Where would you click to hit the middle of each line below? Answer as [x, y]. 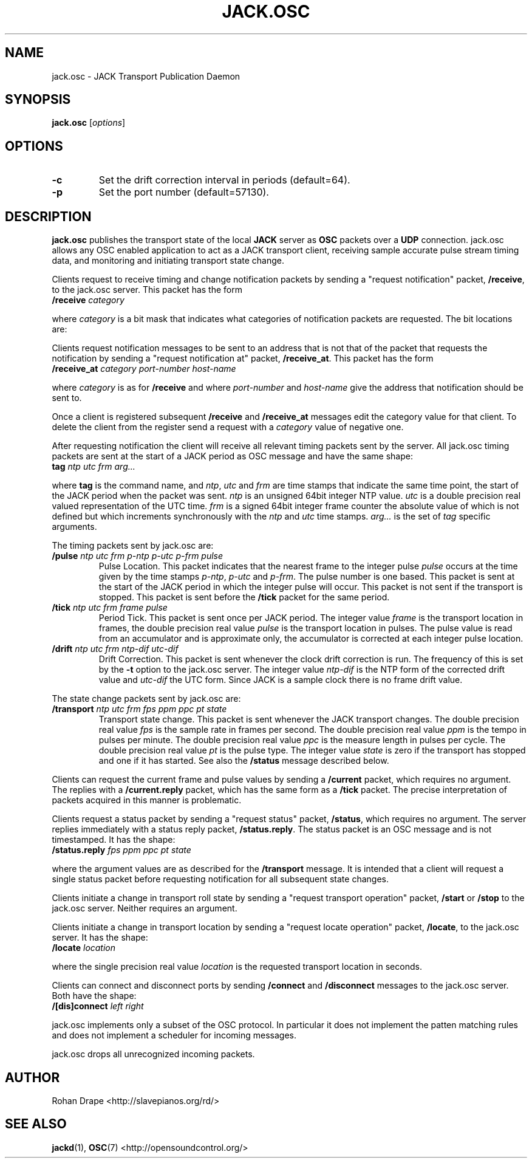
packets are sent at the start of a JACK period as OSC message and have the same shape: [232, 456]
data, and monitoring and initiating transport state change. [168, 261]
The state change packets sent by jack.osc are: [146, 699]
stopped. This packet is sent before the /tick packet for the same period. [244, 597]
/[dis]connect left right [98, 1006]
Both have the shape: [94, 996]
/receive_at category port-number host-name [144, 369]
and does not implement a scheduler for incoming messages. [174, 1035]
